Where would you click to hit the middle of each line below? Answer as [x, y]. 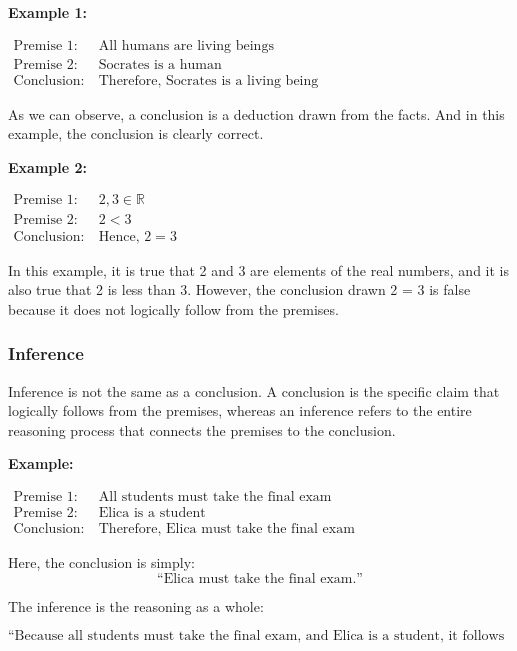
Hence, [119, 236]
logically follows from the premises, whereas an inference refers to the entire [240, 410]
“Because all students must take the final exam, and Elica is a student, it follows [256, 636]
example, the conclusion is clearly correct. [136, 133]
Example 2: [47, 166]
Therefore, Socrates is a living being [208, 80]
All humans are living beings [186, 45]
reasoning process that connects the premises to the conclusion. [202, 429]
